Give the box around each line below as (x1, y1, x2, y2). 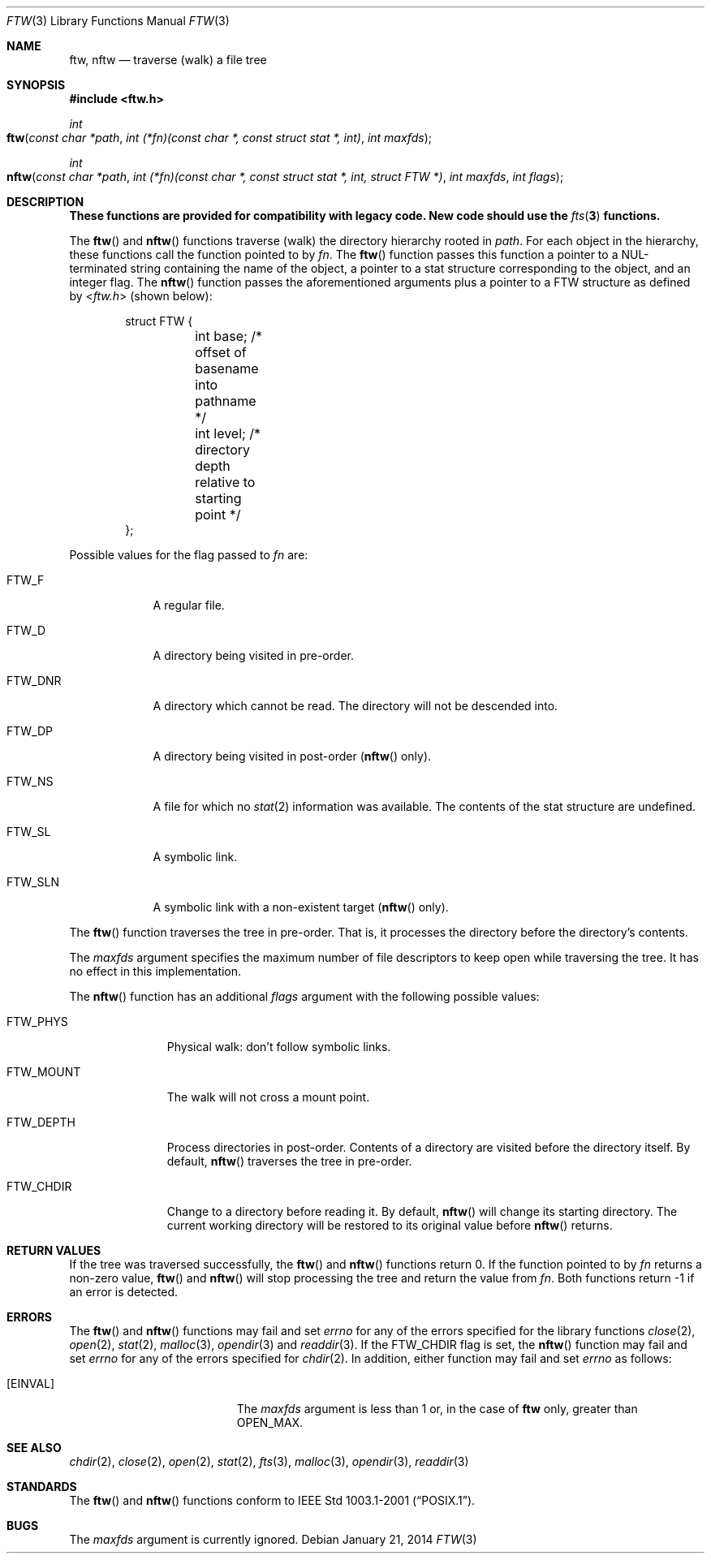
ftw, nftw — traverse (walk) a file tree (69, 53, 267, 67)
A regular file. (153, 598, 225, 612)
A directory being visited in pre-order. (153, 649, 354, 662)
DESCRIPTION (6, 195, 84, 209)
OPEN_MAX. (236, 1416, 304, 1429)
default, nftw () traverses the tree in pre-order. (166, 1154, 412, 1168)
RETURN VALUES (6, 1243, 101, 1257)
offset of (195, 344, 247, 360)
